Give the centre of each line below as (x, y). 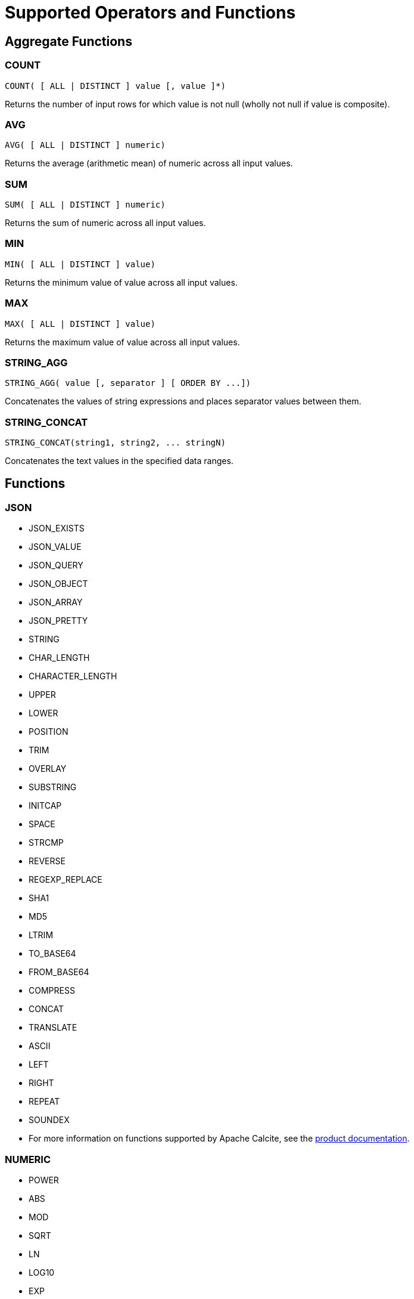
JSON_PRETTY (58, 621)
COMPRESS (52, 991)
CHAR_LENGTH (59, 658)
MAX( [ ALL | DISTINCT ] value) (80, 324)
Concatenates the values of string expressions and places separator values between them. (183, 401)
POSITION (49, 732)
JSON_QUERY (56, 565)
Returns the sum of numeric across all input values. (105, 223)
